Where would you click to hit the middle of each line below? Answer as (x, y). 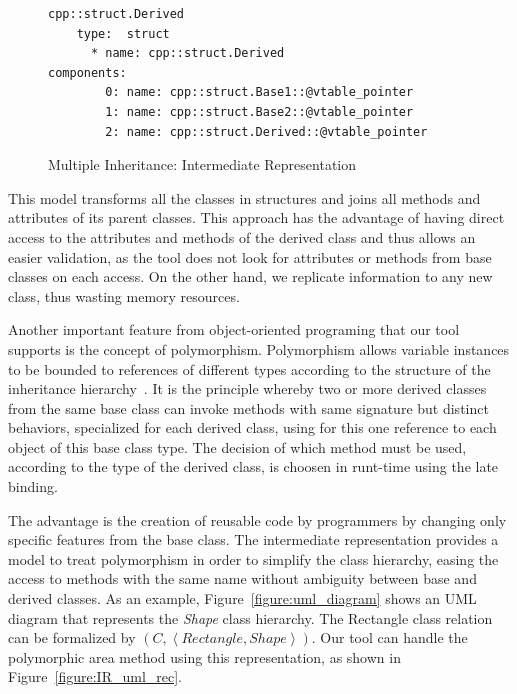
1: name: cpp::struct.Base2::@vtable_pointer (259, 111)
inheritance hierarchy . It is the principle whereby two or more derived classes (247, 388)
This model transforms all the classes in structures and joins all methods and (244, 197)
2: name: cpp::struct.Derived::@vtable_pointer (266, 131)
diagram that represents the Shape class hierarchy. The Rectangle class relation (250, 617)
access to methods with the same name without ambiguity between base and (242, 578)
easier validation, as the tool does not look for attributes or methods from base (250, 256)
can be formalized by (72, 637)
